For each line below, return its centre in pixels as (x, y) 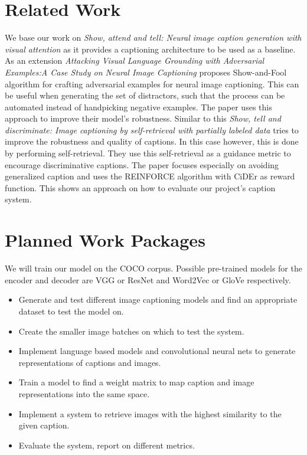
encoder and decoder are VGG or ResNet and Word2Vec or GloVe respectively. (148, 279)
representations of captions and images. (90, 362)
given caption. (44, 425)
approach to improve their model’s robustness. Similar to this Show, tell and (143, 118)
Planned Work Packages (105, 240)
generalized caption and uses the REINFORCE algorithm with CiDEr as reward (150, 176)
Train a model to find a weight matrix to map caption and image (136, 382)
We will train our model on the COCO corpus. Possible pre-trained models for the (153, 268)
